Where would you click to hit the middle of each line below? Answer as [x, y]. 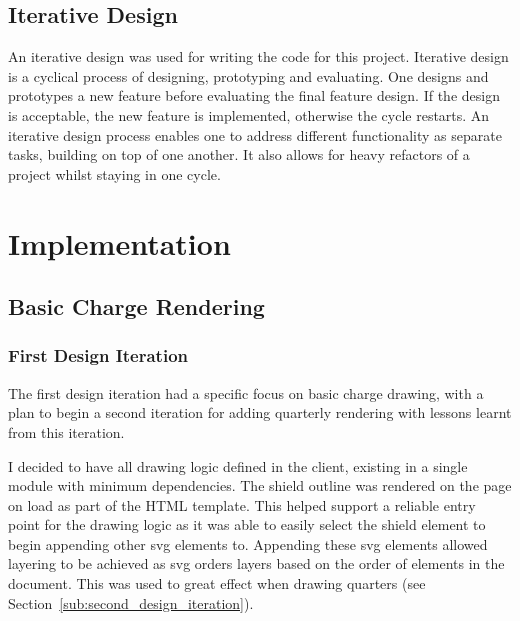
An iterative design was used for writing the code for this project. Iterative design [258, 56]
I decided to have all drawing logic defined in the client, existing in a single [238, 465]
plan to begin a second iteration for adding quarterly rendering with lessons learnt [260, 412]
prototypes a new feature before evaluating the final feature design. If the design [254, 95]
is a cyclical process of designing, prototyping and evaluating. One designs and [248, 75]
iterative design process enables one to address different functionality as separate [255, 134]
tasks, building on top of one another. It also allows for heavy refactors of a [239, 154]
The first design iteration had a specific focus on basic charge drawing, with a [246, 392]
